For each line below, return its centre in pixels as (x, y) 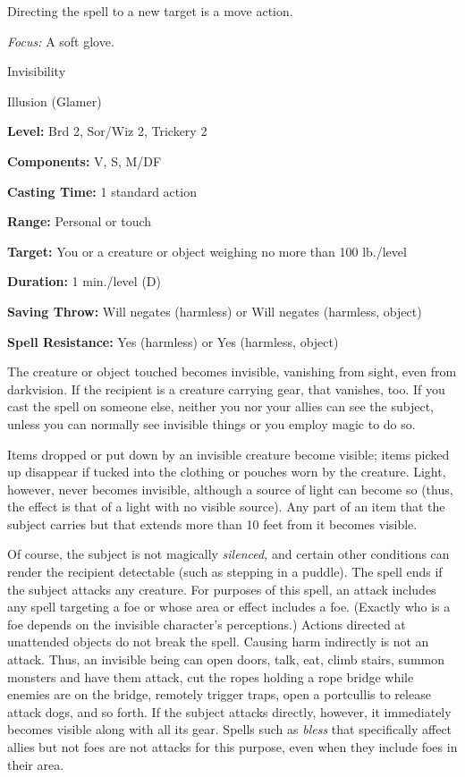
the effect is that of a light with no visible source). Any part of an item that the (226, 507)
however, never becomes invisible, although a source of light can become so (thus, (230, 489)
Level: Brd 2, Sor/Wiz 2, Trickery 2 (107, 131)
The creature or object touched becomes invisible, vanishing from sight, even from (232, 372)
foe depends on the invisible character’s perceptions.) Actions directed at (207, 624)
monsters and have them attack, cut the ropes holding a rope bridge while (211, 676)
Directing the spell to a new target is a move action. (150, 11)
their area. (36, 764)
